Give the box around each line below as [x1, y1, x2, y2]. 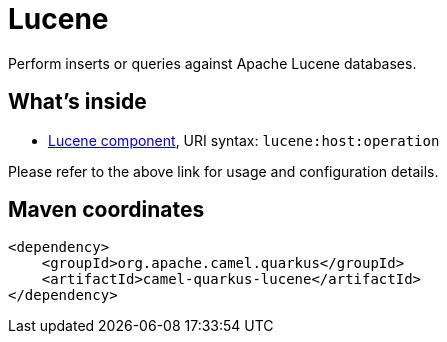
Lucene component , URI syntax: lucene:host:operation [48, 131, 440, 149]
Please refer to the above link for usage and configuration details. [8, 162, 439, 180]
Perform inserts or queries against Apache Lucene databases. [8, 54, 417, 72]
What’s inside [8, 89, 147, 115]
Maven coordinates [8, 197, 205, 223]
